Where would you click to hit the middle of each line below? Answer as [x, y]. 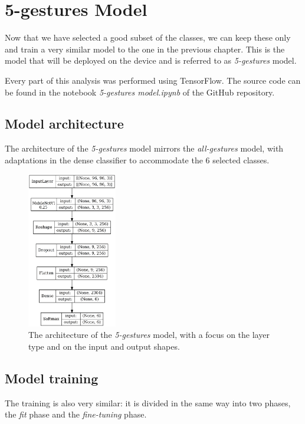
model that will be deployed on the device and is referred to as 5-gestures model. [151, 60]
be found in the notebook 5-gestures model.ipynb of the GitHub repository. [140, 92]
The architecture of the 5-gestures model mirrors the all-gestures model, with [144, 148]
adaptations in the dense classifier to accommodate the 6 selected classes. [137, 160]
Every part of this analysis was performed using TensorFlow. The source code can [153, 80]
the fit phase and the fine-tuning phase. [76, 414]
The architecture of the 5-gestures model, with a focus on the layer [149, 335]
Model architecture [64, 124]
